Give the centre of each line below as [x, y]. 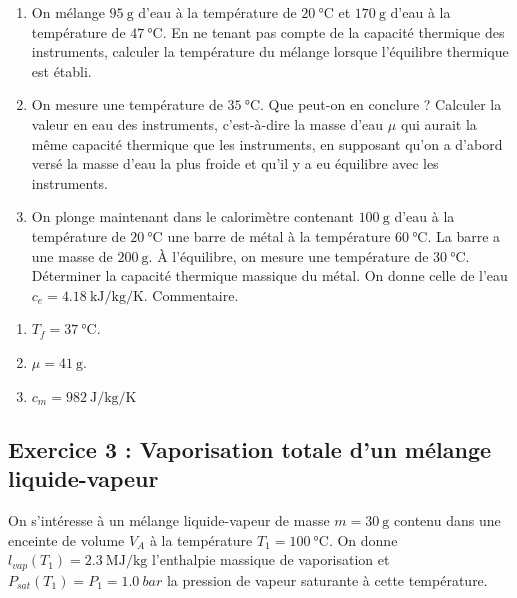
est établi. [61, 70]
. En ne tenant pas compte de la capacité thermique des [333, 31]
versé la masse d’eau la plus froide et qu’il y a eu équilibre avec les [235, 163]
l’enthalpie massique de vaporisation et [270, 559]
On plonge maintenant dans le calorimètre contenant [192, 216]
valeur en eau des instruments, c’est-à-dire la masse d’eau [207, 123]
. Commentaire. [191, 294]
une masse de [72, 255]
